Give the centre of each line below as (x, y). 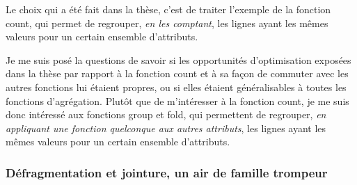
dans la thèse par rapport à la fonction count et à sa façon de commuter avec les (177, 73)
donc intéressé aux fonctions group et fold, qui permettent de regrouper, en (166, 114)
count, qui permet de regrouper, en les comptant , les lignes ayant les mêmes (167, 23)
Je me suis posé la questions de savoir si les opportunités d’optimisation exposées (178, 59)
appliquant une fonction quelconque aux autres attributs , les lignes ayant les (166, 128)
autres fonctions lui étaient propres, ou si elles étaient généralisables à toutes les (176, 87)
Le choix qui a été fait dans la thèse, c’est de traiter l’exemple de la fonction (168, 9)
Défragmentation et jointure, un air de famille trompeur (167, 172)
